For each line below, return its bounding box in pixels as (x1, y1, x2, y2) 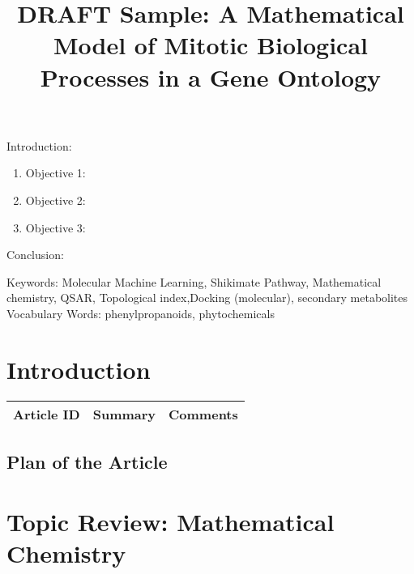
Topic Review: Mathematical (6, 504, 335, 538)
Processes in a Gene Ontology (40, 60, 382, 93)
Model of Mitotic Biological (53, 28, 369, 62)
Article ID (13, 404, 80, 423)
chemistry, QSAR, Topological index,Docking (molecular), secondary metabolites (6, 289, 408, 306)
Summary (92, 404, 156, 423)
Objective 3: (25, 219, 86, 236)
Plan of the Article (6, 449, 168, 474)
